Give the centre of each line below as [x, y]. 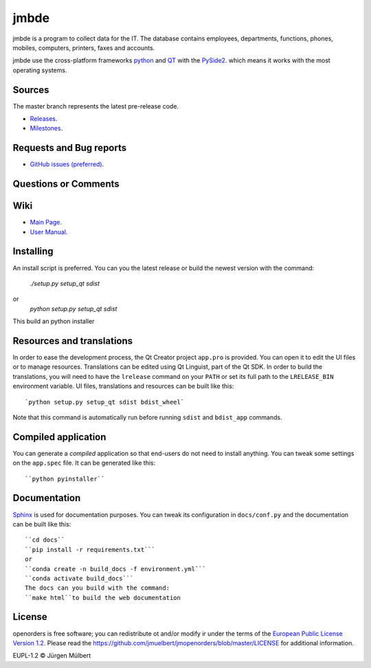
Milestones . [46, 128]
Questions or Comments [66, 184]
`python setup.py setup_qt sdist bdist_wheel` [105, 402]
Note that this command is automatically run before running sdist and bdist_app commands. [147, 417]
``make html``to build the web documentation [103, 598]
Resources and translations [73, 341]
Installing [33, 252]
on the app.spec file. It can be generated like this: [84, 463]
